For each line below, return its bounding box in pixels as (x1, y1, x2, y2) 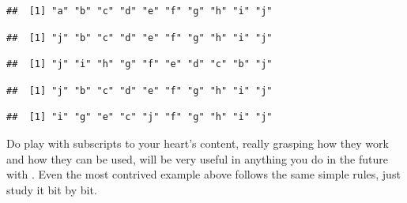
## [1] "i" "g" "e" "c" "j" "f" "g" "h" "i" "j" (6, 111, 273, 123)
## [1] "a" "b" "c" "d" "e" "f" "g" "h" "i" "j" (6, 6, 273, 17)
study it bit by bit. (6, 181, 97, 197)
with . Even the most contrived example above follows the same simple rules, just (6, 166, 401, 182)
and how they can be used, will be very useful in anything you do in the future (6, 150, 388, 167)
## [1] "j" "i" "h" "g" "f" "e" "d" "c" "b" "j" (6, 58, 273, 70)
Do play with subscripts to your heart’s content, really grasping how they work (6, 134, 389, 151)
